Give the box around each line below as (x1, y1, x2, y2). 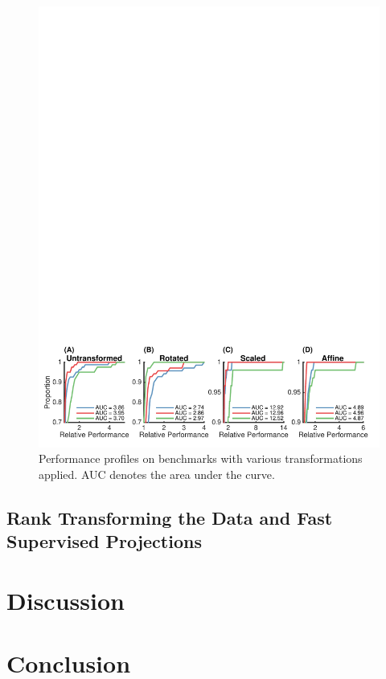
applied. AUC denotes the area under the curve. (39, 466, 275, 483)
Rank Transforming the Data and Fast (6, 505, 333, 530)
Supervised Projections (6, 529, 202, 554)
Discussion (6, 584, 125, 617)
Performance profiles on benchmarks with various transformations (39, 450, 363, 467)
